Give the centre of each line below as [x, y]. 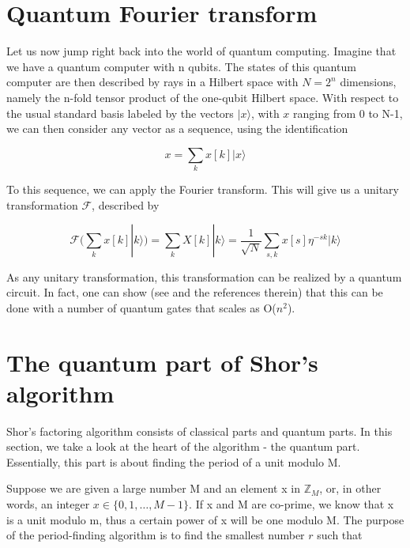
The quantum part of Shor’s [162, 362]
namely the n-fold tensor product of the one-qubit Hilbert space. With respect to [203, 97]
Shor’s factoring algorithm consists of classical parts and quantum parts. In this [199, 431]
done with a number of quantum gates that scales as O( [141, 307]
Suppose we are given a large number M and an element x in [153, 488]
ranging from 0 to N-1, [348, 113]
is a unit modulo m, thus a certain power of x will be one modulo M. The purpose [205, 519]
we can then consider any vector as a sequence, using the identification [177, 128]
